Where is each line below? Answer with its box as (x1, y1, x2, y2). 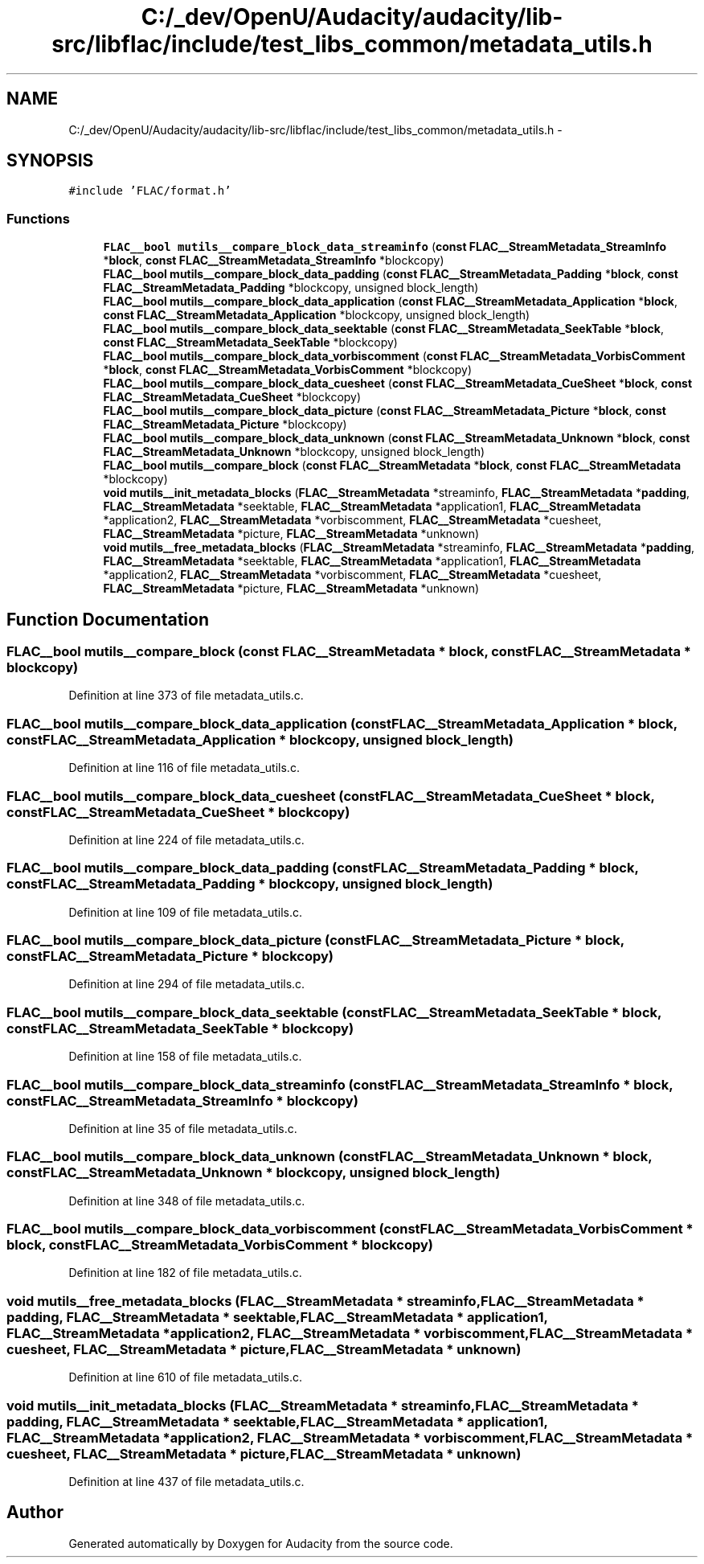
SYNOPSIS (6, 150, 94, 171)
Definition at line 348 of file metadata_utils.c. (68, 1193, 305, 1208)
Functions (6, 210, 70, 227)
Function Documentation (6, 609, 209, 630)
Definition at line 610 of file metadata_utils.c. (68, 1370, 303, 1385)
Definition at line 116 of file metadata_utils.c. (68, 761, 300, 775)
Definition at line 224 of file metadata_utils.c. (68, 832, 305, 847)
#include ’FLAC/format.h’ (68, 184, 231, 198)
